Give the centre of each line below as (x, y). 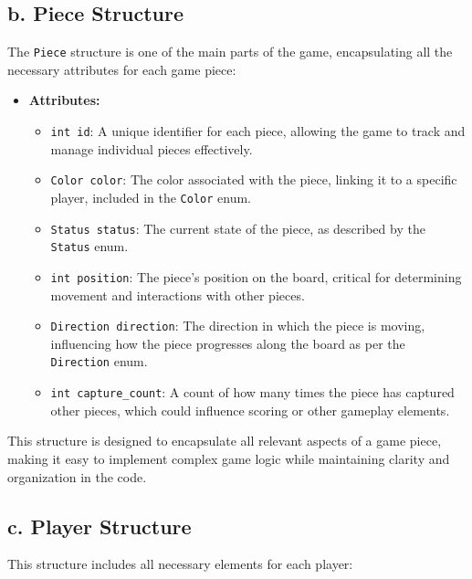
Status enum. (89, 246)
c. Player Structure (100, 526)
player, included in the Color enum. (151, 197)
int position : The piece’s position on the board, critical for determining (256, 276)
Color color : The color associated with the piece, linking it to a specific (254, 179)
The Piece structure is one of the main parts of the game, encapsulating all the (230, 52)
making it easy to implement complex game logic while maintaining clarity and (229, 458)
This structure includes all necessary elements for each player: (180, 564)
